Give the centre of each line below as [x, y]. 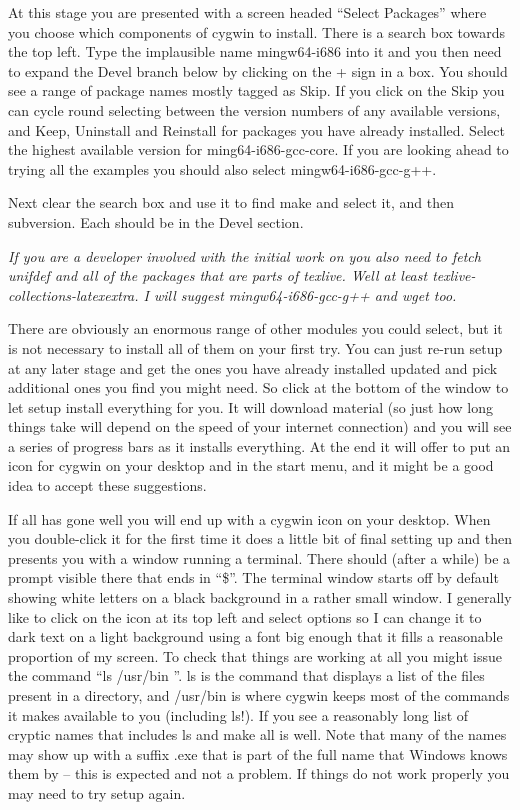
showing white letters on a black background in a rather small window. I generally [260, 597]
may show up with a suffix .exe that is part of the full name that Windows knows [258, 753]
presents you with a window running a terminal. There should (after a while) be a [259, 557]
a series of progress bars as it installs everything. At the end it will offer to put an [259, 445]
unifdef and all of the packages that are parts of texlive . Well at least [218, 275]
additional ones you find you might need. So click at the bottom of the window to [258, 387]
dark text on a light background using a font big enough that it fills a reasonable [255, 636]
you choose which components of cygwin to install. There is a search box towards [257, 31]
